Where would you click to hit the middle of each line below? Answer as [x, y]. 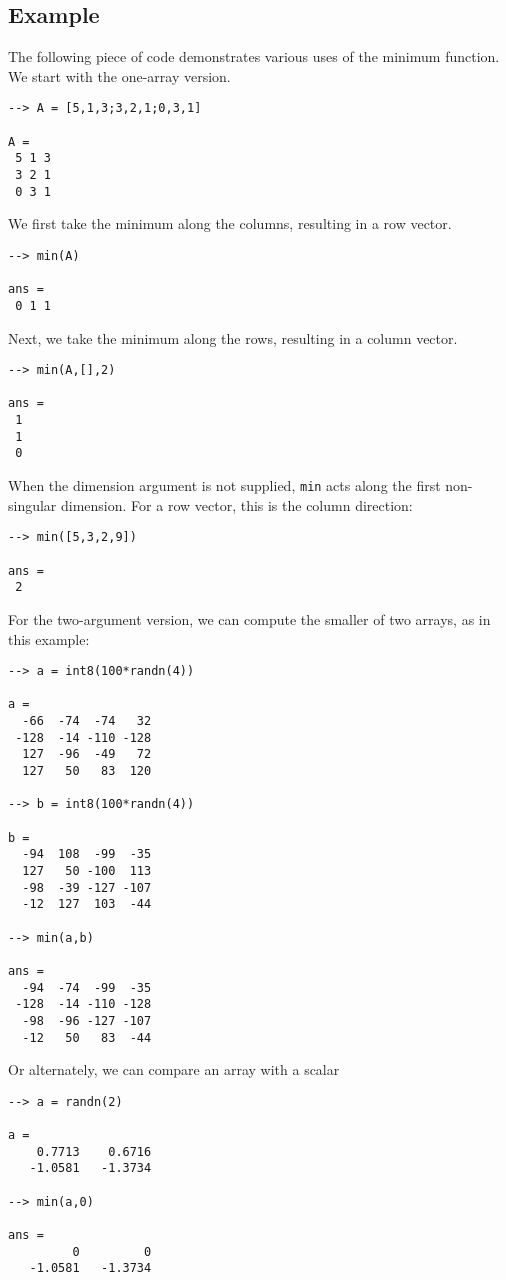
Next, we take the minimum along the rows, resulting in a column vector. [233, 337]
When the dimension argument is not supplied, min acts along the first [224, 485]
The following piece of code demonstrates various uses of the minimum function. [254, 56]
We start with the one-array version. [119, 75]
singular [32, 504]
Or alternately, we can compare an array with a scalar [174, 1069]
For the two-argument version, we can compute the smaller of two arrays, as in [249, 618]
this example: [49, 638]
